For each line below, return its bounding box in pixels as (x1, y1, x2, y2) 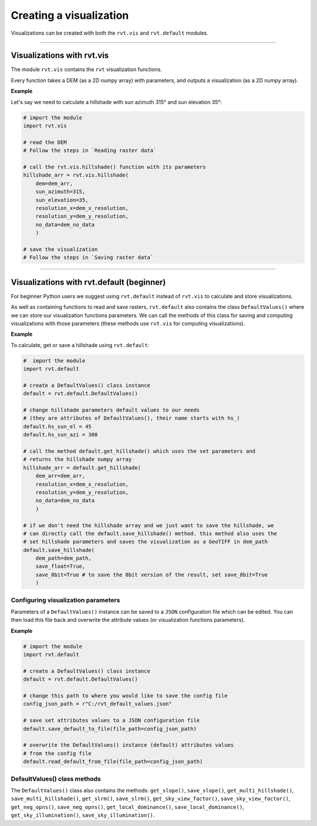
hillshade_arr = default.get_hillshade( (23, 464, 141, 471)
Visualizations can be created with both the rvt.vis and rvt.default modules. (11, 29, 208, 36)
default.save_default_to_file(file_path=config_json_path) (23, 725, 197, 732)
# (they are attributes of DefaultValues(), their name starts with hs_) (23, 415, 240, 422)
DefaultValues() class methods (11, 774, 101, 782)
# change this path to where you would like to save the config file (23, 692, 228, 700)
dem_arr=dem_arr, (35, 472, 86, 479)
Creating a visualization (11, 9, 129, 22)
